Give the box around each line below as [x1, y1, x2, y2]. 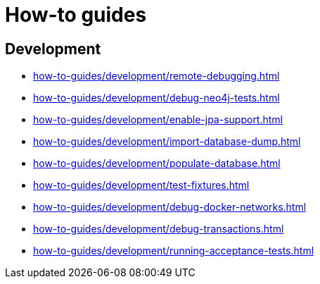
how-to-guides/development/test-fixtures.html [33, 179, 250, 192]
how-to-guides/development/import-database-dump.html [33, 135, 301, 148]
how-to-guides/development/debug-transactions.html [33, 223, 284, 235]
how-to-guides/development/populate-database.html [33, 157, 281, 170]
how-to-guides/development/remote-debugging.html [33, 70, 280, 82]
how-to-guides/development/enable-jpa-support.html [33, 113, 283, 126]
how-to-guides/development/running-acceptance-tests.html [33, 245, 314, 257]
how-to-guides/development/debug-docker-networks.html [33, 201, 307, 214]
